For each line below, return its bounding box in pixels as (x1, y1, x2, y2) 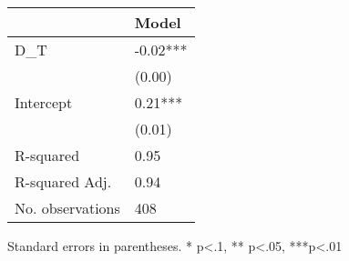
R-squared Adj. (15, 171, 112, 192)
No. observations (15, 197, 120, 218)
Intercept (15, 92, 73, 113)
